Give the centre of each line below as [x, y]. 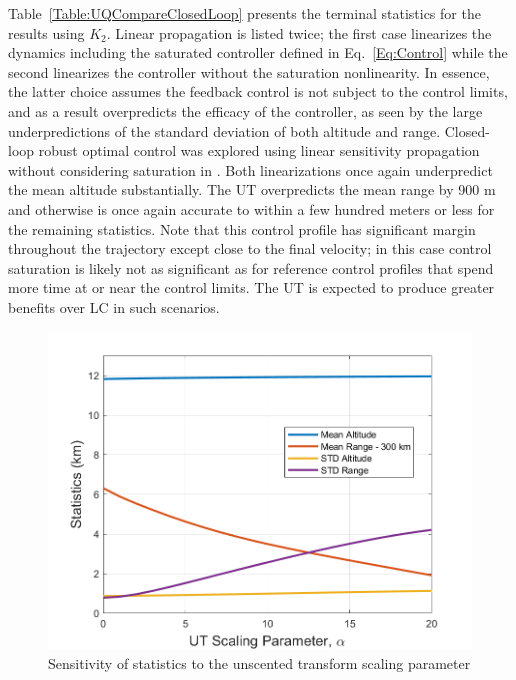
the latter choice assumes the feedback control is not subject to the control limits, [258, 91]
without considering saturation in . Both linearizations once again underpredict [250, 169]
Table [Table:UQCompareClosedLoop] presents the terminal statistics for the [244, 13]
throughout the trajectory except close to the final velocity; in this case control [250, 248]
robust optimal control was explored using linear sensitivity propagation [259, 150]
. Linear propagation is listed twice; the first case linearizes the [299, 32]
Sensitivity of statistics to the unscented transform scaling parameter [259, 662]
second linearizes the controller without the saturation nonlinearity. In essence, [249, 71]
